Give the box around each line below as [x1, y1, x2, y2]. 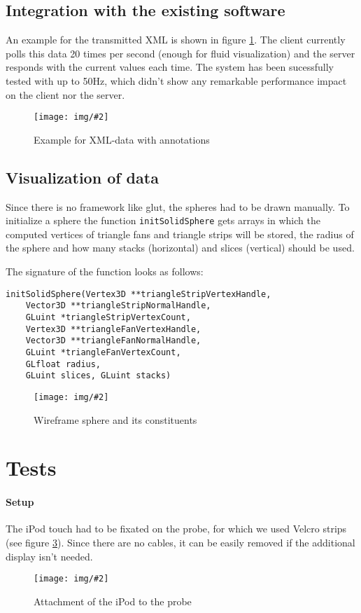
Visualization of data [6, 166, 159, 188]
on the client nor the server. [6, 87, 125, 102]
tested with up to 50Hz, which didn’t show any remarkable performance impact [6, 73, 347, 88]
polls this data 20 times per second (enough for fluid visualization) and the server [6, 46, 355, 60]
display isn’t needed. [6, 549, 93, 563]
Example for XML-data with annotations [34, 132, 210, 146]
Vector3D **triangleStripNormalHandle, [25, 301, 211, 311]
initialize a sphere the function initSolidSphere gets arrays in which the [6, 213, 320, 228]
